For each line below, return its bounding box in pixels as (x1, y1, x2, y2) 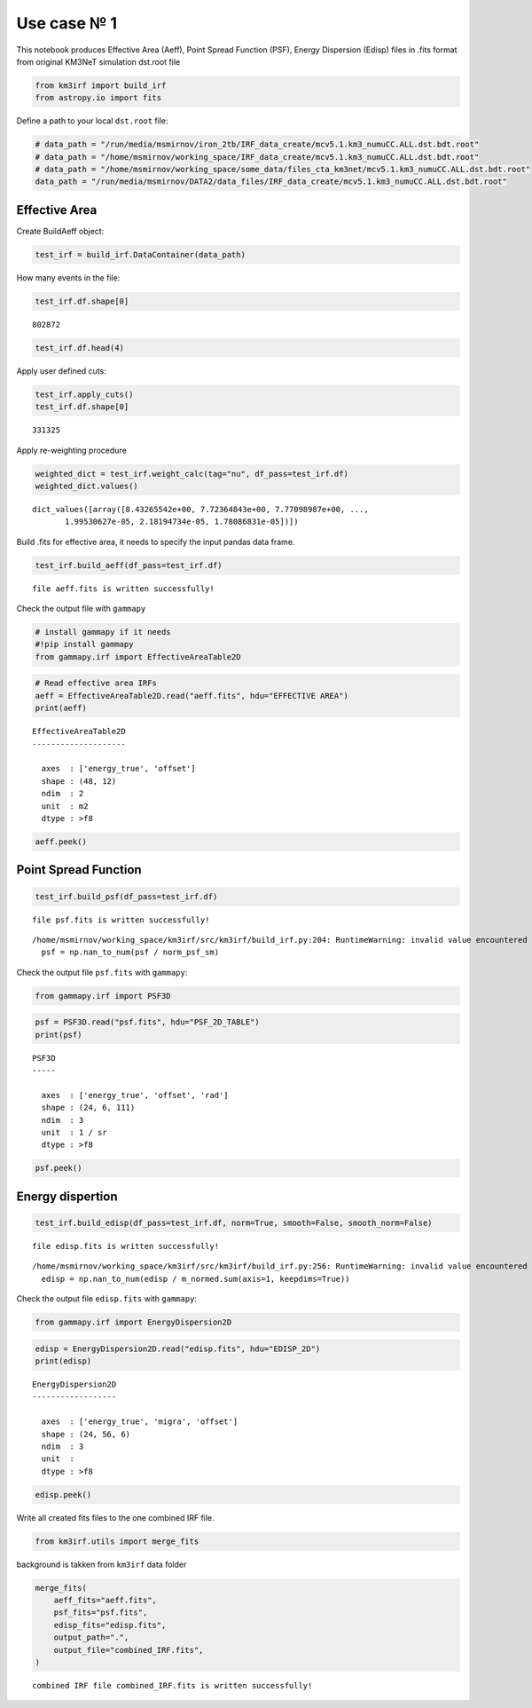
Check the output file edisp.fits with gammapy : (16, 1293, 197, 1304)
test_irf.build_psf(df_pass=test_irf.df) (35, 891, 218, 901)
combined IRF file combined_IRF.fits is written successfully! (32, 1680, 313, 1691)
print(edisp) (35, 1356, 92, 1366)
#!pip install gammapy (35, 639, 134, 650)
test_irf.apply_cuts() (35, 389, 134, 399)
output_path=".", (53, 1633, 129, 1642)
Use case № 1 (16, 13, 118, 33)
